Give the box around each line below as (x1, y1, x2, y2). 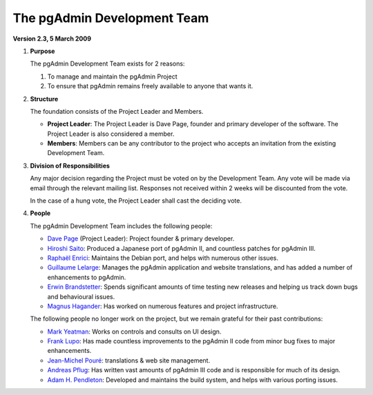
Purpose (30, 47, 55, 55)
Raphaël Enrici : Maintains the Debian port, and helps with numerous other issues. (47, 254, 279, 262)
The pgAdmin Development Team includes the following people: (30, 221, 213, 230)
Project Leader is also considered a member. (47, 130, 175, 138)
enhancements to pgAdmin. (47, 273, 126, 281)
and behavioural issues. (47, 292, 115, 301)
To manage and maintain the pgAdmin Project (47, 72, 178, 81)
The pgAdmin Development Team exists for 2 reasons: (30, 59, 185, 68)
